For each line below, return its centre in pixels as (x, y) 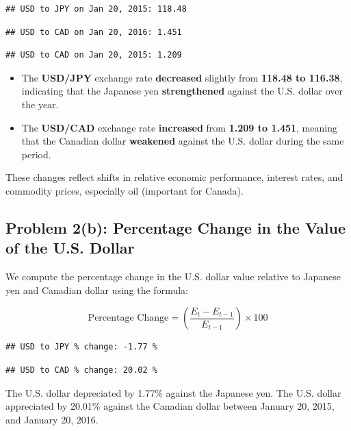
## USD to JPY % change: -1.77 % (81, 347)
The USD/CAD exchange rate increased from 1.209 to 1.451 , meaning (179, 127)
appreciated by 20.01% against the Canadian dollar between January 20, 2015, (170, 406)
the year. (40, 104)
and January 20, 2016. (52, 419)
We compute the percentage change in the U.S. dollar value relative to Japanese (173, 276)
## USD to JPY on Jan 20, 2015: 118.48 (96, 9)
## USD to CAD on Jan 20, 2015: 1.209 (94, 55)
